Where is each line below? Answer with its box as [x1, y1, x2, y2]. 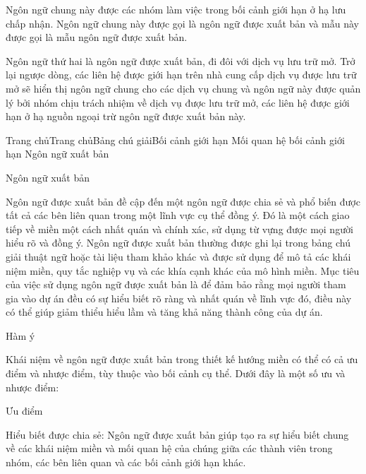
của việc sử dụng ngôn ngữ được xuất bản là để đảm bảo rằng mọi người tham [6, 277, 346, 292]
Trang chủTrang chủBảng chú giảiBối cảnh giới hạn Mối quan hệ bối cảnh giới [6, 132, 345, 147]
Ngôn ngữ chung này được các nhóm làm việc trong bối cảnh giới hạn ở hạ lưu [6, 2, 346, 16]
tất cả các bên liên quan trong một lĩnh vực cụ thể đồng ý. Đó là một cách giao [6, 208, 350, 223]
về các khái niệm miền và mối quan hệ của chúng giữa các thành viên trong [6, 441, 333, 456]
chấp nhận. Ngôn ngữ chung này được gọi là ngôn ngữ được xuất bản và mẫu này [6, 16, 359, 30]
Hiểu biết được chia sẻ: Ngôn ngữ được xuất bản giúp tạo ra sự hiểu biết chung [6, 427, 349, 442]
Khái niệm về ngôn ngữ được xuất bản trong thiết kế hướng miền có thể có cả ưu [6, 352, 358, 367]
